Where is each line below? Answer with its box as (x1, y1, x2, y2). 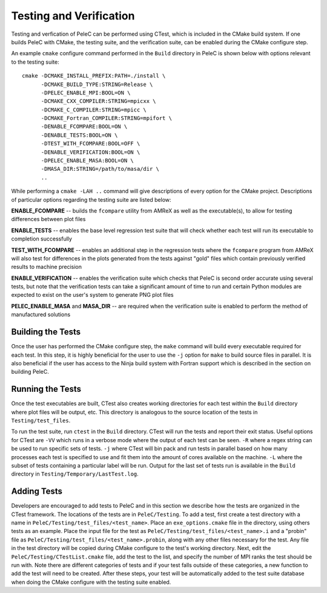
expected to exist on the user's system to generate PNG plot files (11, 291, 174, 299)
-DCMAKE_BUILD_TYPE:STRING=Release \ (41, 81, 153, 88)
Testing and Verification (11, 9, 135, 22)
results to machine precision (11, 263, 82, 271)
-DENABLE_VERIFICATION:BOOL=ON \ (41, 148, 140, 156)
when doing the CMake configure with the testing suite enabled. (11, 578, 171, 586)
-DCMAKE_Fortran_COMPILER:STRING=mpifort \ (41, 115, 173, 122)
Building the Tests (11, 327, 81, 337)
